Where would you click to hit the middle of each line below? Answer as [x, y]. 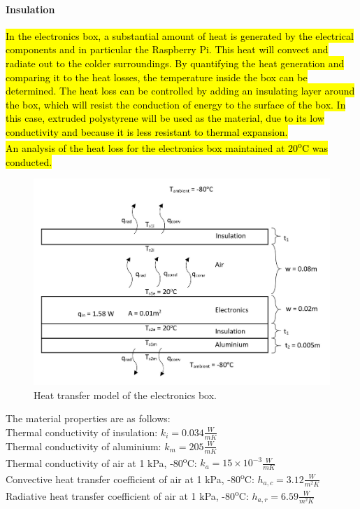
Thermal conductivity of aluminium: [84, 446]
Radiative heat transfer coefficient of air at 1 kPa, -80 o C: [127, 495]
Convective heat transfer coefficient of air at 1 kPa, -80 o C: [130, 477]
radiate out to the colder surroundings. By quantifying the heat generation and [175, 63]
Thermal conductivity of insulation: [82, 432]
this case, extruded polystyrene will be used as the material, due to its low [165, 118]
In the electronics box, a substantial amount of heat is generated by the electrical [180, 35]
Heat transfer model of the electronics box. [125, 395]
